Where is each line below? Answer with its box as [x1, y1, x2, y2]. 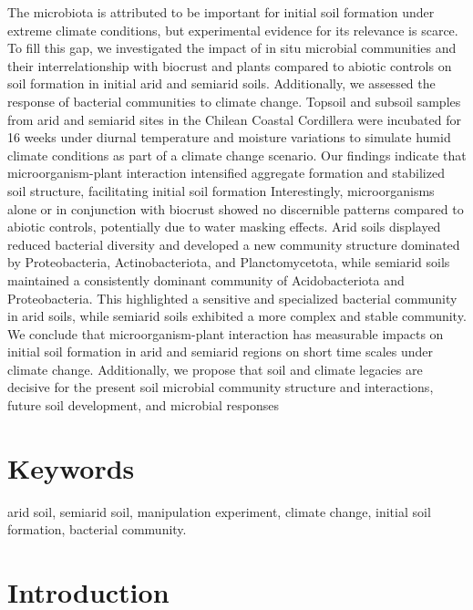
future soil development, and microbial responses [7, 396, 279, 415]
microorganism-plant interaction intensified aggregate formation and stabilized [7, 163, 445, 182]
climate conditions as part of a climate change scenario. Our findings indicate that [7, 145, 467, 164]
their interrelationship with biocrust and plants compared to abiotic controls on [7, 56, 452, 75]
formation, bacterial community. [7, 520, 187, 539]
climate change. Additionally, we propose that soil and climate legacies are [7, 359, 423, 378]
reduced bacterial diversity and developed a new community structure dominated [7, 234, 460, 253]
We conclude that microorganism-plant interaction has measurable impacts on [7, 324, 444, 343]
